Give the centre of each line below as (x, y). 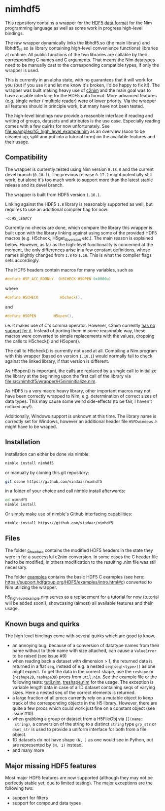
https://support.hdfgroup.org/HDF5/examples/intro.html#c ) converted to (79, 582)
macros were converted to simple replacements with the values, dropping (80, 336)
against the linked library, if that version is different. (57, 361)
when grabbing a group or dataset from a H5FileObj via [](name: (78, 719)
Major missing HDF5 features (51, 766)
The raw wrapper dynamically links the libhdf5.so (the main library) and (78, 42)
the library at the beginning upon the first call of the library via (68, 376)
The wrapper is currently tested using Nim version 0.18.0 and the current (80, 169)
